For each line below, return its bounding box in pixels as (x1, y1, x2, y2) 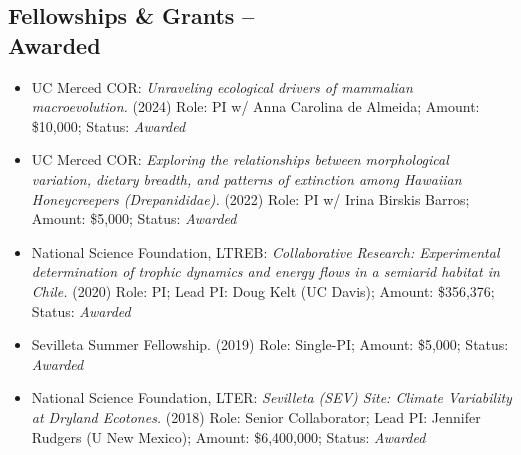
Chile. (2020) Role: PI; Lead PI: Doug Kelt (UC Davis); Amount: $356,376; (31, 280, 495, 301)
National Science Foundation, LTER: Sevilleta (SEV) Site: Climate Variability (31, 387, 512, 408)
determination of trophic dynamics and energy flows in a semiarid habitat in (31, 261, 500, 282)
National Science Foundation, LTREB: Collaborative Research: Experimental (31, 241, 500, 262)
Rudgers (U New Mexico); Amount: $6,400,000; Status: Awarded (31, 426, 426, 447)
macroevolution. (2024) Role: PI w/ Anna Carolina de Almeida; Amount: (31, 96, 480, 117)
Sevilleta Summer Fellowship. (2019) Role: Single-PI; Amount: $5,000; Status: (31, 334, 509, 355)
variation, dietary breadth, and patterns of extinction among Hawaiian (31, 168, 462, 189)
